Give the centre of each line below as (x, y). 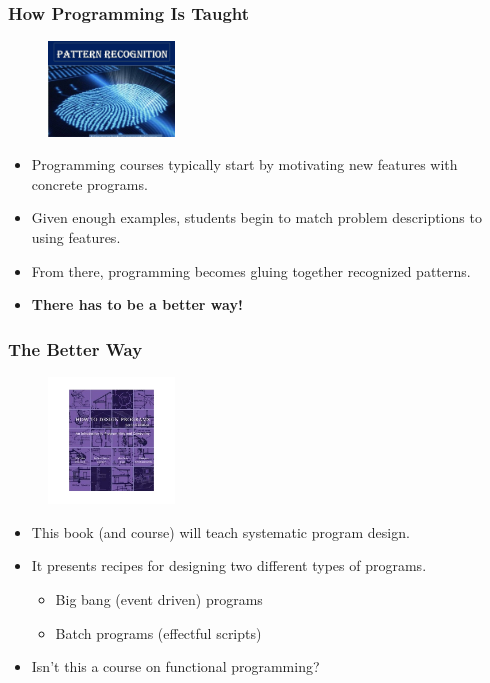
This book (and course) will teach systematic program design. (220, 531)
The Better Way (75, 348)
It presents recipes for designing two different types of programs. (229, 565)
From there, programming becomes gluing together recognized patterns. (251, 270)
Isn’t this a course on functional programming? (175, 666)
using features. (76, 237)
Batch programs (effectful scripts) (158, 632)
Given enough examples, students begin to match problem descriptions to (256, 217)
